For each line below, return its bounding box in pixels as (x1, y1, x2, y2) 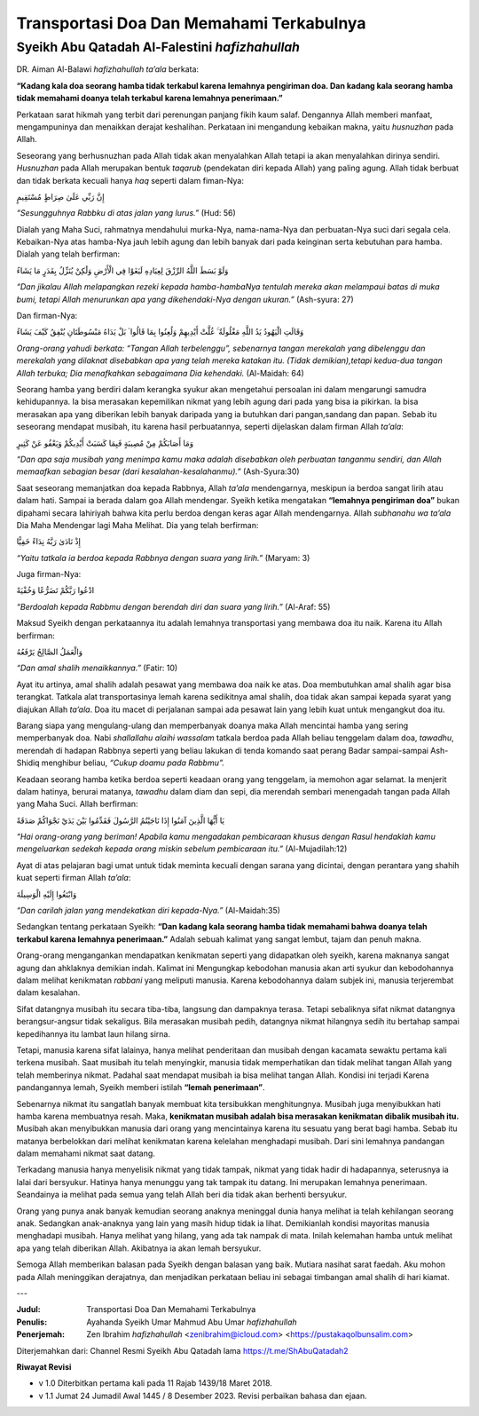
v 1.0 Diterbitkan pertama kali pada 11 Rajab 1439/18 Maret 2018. (38, 1378, 272, 1388)
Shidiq (16, 757, 40, 768)
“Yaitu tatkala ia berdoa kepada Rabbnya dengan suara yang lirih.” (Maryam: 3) (16, 552, 310, 563)
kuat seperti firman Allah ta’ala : (16, 873, 131, 883)
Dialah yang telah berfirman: (16, 249, 121, 259)
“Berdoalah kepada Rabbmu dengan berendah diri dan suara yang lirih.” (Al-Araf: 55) (16, 601, 331, 612)
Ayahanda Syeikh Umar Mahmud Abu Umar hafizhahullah (86, 1317, 297, 1327)
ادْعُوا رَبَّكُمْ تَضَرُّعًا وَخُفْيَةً (16, 585, 95, 596)
